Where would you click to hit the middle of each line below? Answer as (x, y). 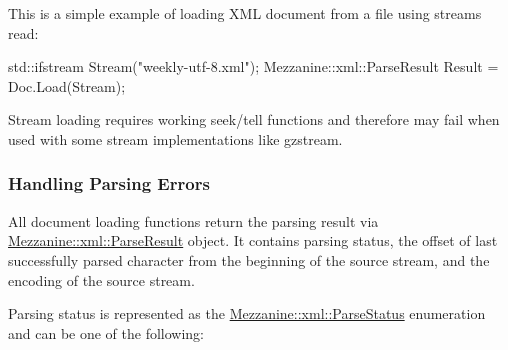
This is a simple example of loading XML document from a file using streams (245, 13)
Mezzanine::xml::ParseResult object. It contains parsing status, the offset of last (253, 240)
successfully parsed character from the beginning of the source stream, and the (249, 259)
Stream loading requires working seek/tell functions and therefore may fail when (254, 119)
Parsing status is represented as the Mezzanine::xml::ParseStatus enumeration (247, 313)
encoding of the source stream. (101, 279)
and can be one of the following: (106, 332)
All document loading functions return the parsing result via (193, 220)
